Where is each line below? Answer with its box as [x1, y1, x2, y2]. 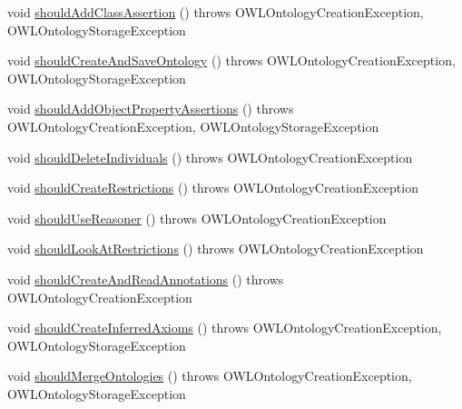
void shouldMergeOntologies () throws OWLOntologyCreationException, [7, 366, 412, 385]
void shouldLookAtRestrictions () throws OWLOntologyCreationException [7, 239, 424, 258]
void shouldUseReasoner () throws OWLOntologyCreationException [7, 208, 387, 227]
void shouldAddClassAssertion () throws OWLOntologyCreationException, [7, 3, 424, 21]
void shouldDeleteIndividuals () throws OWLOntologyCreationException [7, 147, 413, 166]
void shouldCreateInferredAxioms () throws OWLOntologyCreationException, [7, 318, 442, 337]
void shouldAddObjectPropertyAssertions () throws [7, 99, 294, 118]
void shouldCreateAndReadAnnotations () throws [7, 269, 284, 288]
